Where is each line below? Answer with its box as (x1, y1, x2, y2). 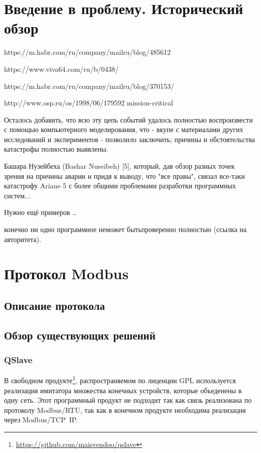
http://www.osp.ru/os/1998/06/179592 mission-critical (4, 97, 173, 108)
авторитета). (4, 234, 42, 244)
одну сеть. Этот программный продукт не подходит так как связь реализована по (4, 395, 252, 405)
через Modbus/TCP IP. (4, 414, 78, 425)
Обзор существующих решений (4, 327, 156, 343)
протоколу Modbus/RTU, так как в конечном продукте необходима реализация (4, 404, 246, 415)
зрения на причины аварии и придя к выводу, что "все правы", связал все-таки (4, 170, 245, 181)
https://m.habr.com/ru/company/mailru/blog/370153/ (4, 80, 174, 91)
